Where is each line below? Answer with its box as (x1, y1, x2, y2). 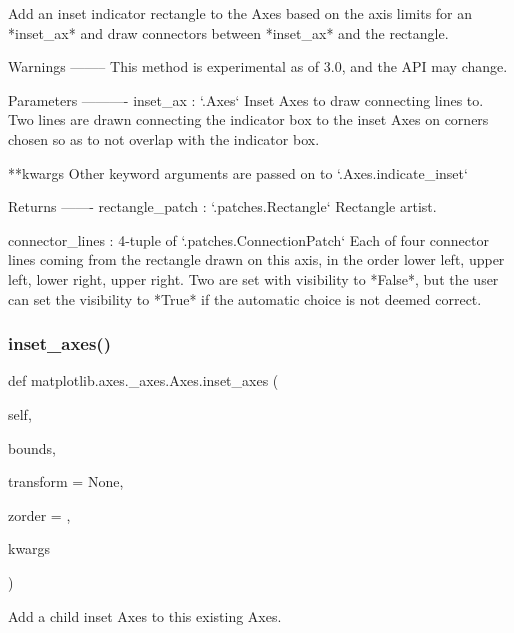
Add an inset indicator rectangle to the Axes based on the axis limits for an (8, 3, 473, 23)
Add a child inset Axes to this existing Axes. (8, 605, 282, 626)
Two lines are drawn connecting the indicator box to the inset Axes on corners (8, 109, 489, 130)
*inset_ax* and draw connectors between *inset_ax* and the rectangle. (8, 22, 449, 43)
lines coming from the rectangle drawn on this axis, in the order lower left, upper (8, 249, 505, 270)
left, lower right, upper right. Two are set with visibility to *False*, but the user (8, 268, 499, 289)
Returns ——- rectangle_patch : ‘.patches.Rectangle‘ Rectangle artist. (8, 196, 437, 217)
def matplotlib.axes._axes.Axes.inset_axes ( (8, 370, 279, 391)
